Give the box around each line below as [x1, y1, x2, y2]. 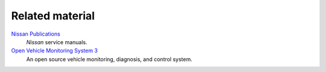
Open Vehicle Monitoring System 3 [11, 47, 98, 54]
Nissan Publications [11, 30, 60, 38]
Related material [11, 9, 95, 22]
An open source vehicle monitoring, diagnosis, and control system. [26, 55, 193, 63]
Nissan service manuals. [26, 38, 88, 45]
